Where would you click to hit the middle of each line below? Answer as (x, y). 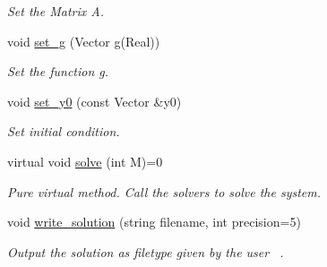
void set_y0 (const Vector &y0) (95, 101)
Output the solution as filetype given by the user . (146, 251)
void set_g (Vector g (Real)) (84, 41)
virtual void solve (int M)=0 (85, 161)
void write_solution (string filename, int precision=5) (154, 222)
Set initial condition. (64, 131)
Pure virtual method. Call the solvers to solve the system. (164, 191)
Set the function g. (58, 71)
